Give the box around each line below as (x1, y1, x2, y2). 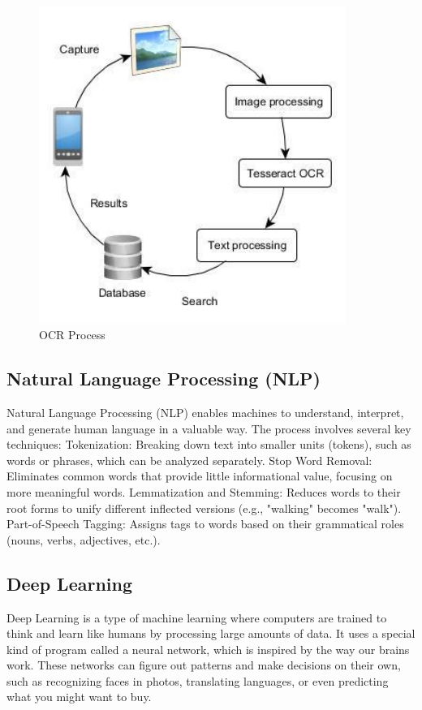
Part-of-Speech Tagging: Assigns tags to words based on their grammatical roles (6, 515, 404, 532)
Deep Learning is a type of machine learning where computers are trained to (6, 609, 387, 626)
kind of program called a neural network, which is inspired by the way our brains (6, 640, 410, 657)
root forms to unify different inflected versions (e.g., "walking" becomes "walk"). (6, 499, 402, 516)
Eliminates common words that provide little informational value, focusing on (6, 467, 393, 484)
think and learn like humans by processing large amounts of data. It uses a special (6, 625, 416, 642)
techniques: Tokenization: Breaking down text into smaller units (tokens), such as (6, 436, 411, 453)
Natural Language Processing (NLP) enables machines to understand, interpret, (6, 403, 404, 420)
